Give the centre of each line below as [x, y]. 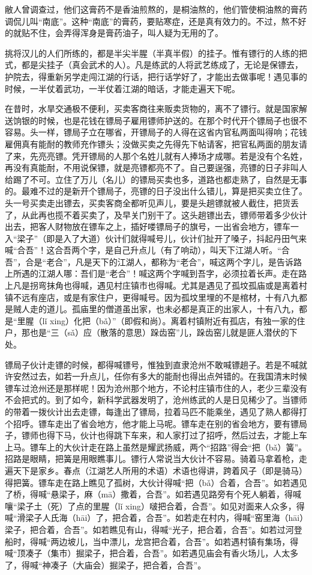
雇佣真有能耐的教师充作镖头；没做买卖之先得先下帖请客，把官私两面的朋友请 [156, 143]
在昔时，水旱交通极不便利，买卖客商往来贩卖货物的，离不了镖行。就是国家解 [156, 109]
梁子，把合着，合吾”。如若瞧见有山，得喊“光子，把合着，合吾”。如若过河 [149, 529]
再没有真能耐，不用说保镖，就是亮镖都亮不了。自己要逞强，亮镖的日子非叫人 [156, 168]
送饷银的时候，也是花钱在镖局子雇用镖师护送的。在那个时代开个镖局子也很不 [156, 120]
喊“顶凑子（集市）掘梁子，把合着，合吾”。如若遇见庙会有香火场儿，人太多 [152, 553]
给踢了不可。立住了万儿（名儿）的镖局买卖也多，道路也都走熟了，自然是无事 [156, 179]
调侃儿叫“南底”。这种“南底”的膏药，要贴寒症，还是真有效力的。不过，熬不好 [156, 21]
